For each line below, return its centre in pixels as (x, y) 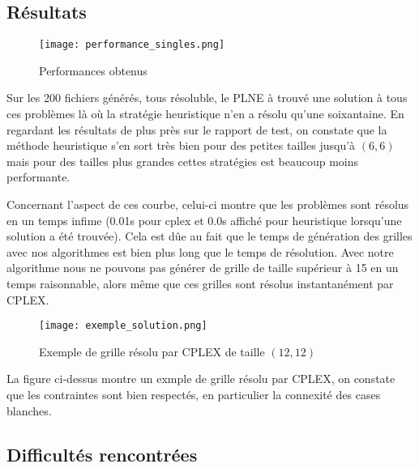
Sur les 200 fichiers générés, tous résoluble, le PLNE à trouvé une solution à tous (207, 98)
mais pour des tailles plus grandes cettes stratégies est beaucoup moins (183, 161)
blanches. (29, 410)
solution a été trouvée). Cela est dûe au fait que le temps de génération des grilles (209, 236)
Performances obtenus (93, 70)
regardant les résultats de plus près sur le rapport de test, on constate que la (197, 129)
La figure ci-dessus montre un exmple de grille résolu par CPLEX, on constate (201, 379)
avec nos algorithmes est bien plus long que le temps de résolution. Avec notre (200, 251)
